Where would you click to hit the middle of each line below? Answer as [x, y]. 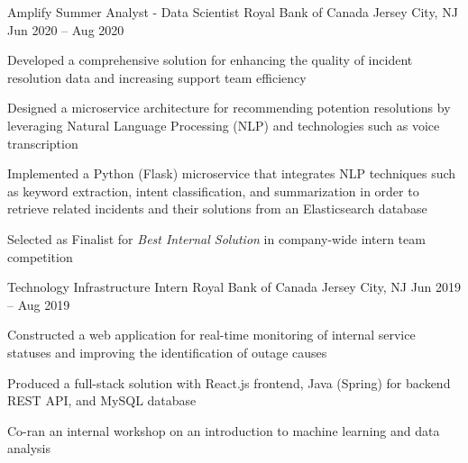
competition [40, 256]
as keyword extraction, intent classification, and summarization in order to [213, 191]
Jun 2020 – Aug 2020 [66, 29]
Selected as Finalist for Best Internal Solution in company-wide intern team [216, 238]
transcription [43, 143]
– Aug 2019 [39, 304]
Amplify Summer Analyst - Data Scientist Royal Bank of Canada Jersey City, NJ [233, 12]
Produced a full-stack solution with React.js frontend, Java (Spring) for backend [229, 382]
